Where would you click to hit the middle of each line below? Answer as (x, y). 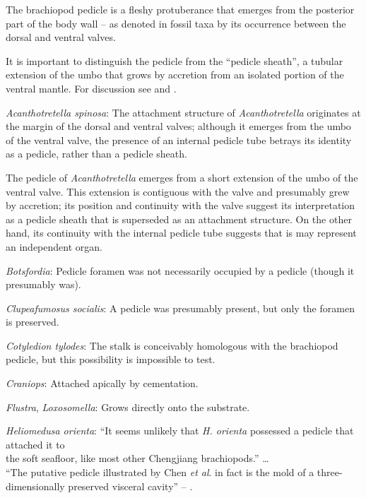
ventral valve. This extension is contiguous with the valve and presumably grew (178, 191)
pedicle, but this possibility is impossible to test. (111, 359)
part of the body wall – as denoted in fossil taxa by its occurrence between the (176, 23)
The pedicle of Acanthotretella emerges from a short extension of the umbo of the (182, 177)
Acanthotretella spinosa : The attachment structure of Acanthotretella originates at (183, 112)
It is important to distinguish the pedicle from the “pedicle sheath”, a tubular (175, 60)
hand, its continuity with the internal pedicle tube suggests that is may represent (181, 233)
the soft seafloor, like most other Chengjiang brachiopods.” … (137, 458)
